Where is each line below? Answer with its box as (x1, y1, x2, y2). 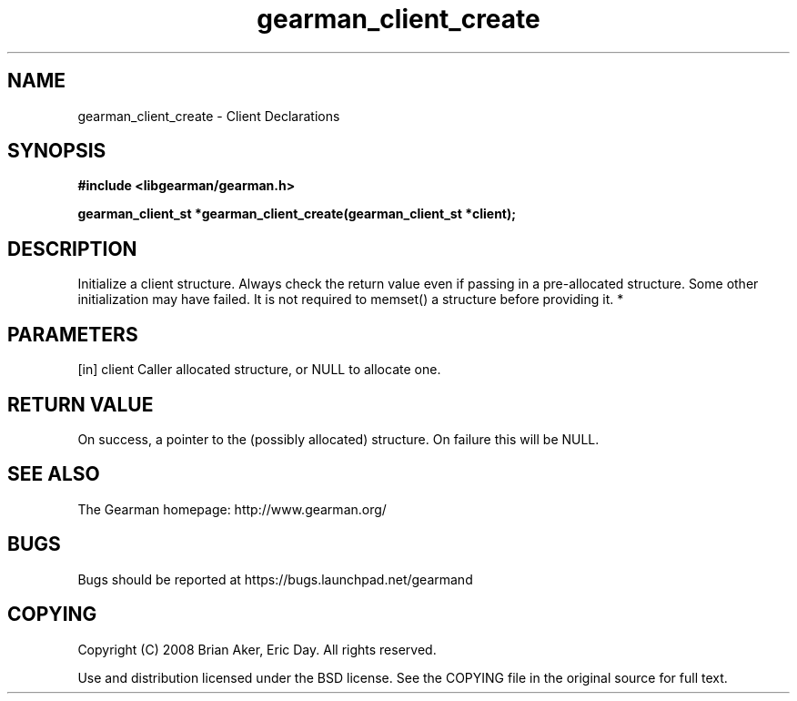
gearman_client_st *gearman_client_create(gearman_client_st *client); (77, 206, 517, 222)
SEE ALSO (7, 462, 100, 486)
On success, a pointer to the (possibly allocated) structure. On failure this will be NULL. (77, 431, 600, 447)
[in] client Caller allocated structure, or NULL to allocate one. (77, 361, 441, 378)
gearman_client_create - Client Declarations (77, 107, 340, 124)
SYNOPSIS (7, 139, 106, 163)
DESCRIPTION (7, 237, 137, 260)
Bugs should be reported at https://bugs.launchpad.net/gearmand (77, 571, 473, 587)
